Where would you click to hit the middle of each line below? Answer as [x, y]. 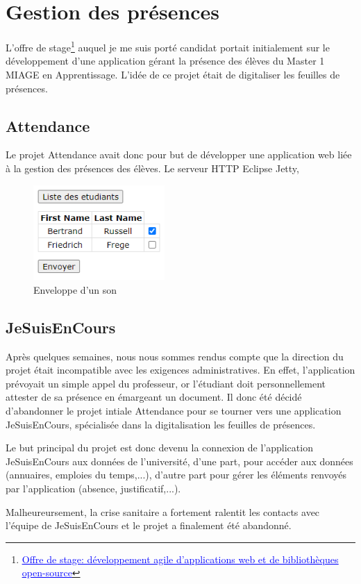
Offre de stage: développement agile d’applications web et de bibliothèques [180, 559]
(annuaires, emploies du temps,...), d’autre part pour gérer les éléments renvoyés [176, 475]
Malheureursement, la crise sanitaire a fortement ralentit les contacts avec [163, 511]
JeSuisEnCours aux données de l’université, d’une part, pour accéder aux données [179, 461]
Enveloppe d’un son [75, 289]
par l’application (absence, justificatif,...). [93, 489]
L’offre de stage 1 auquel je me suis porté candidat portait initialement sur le [168, 46]
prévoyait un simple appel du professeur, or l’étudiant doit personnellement [166, 383]
